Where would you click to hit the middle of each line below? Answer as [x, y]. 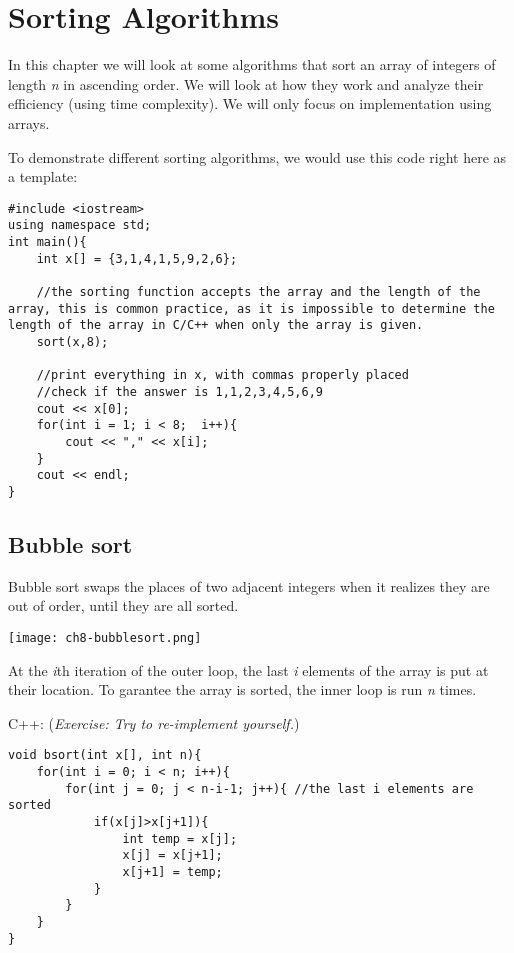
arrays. [29, 122]
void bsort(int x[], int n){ [105, 755]
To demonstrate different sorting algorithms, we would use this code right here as [257, 156]
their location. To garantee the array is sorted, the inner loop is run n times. [242, 689]
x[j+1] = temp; [172, 871]
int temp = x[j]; [180, 838]
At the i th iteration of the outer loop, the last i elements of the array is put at [248, 669]
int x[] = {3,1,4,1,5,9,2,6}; [137, 258]
